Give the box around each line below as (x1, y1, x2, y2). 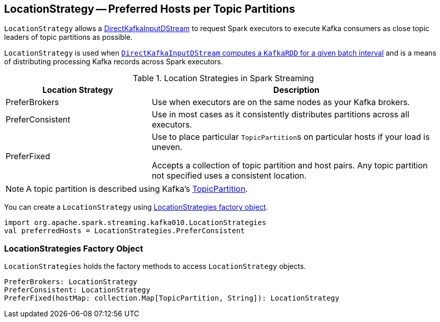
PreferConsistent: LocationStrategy (4, 286, 150, 294)
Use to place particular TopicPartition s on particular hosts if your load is (151, 132, 430, 142)
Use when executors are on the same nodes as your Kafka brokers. (151, 97, 410, 108)
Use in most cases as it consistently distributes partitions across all (151, 109, 409, 120)
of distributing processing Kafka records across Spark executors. (4, 57, 223, 66)
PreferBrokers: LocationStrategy (4, 278, 138, 286)
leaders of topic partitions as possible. (4, 33, 133, 42)
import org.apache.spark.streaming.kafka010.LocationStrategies (4, 218, 267, 227)
